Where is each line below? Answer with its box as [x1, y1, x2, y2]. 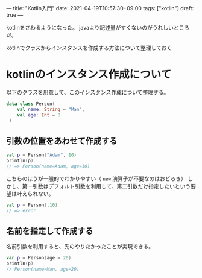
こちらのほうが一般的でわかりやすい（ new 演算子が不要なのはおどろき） [6, 175, 187, 182]
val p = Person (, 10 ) [6, 202, 58, 208]
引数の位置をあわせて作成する [6, 136, 118, 146]
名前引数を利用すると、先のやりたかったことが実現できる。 [6, 243, 154, 250]
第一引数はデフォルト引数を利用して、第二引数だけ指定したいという [22, 182, 191, 189]
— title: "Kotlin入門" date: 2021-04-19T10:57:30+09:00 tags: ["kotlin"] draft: [6, 5, 194, 11]
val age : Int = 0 [17, 112, 61, 118]
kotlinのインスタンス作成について [6, 68, 172, 81]
